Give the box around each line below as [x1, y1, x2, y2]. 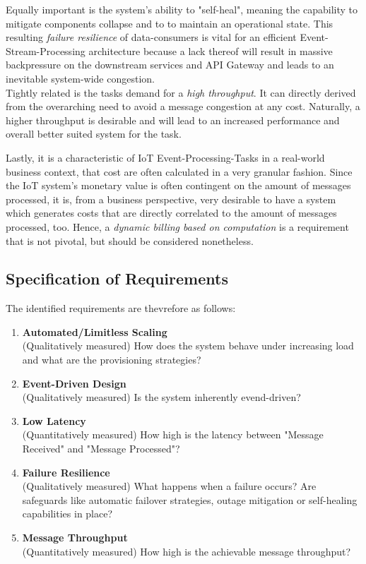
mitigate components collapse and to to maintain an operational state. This [6, 16, 333, 30]
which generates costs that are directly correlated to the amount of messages [6, 205, 337, 220]
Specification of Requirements [6, 268, 228, 289]
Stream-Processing [6, 43, 85, 58]
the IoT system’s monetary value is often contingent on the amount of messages [6, 178, 351, 193]
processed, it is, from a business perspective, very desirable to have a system [6, 191, 336, 206]
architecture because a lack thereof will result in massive [88, 43, 333, 58]
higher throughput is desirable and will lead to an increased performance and [6, 112, 340, 127]
